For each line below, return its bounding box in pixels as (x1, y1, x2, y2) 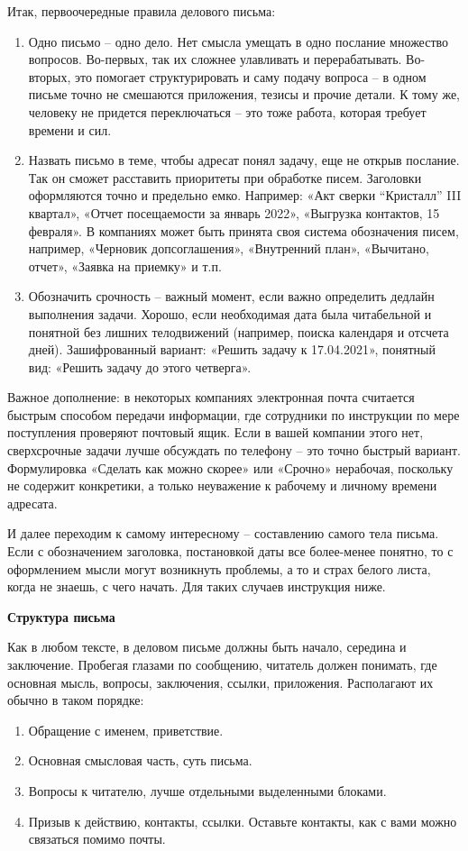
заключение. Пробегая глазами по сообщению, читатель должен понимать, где (7, 655, 437, 673)
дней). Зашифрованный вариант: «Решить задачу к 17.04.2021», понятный (28, 340, 436, 359)
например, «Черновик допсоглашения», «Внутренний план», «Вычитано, (28, 239, 429, 258)
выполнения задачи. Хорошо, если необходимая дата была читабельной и (28, 304, 432, 323)
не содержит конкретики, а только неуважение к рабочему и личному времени (7, 476, 437, 495)
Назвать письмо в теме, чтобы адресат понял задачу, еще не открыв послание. (28, 151, 460, 169)
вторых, (28, 67, 71, 86)
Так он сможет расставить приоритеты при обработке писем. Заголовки (28, 168, 422, 187)
